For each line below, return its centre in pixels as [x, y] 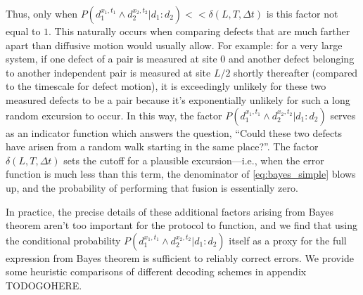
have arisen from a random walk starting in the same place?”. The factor [162, 146]
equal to [23, 31]
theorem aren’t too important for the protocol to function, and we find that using [182, 225]
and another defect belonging [291, 59]
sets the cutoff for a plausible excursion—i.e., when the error [194, 160]
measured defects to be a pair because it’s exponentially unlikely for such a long [178, 99]
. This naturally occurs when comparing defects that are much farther [199, 31]
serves [343, 115]
